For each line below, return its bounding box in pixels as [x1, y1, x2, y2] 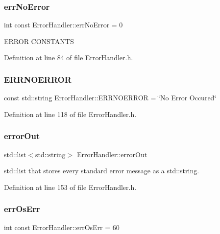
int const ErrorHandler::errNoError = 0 [4, 20, 123, 30]
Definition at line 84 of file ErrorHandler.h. [4, 52, 133, 63]
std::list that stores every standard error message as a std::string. [4, 165, 199, 176]
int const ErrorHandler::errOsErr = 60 [4, 222, 120, 232]
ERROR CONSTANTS [4, 36, 74, 46]
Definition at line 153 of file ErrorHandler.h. [4, 182, 137, 192]
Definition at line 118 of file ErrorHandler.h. [4, 109, 137, 119]
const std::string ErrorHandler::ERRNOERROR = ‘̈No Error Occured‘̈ [4, 93, 217, 103]
